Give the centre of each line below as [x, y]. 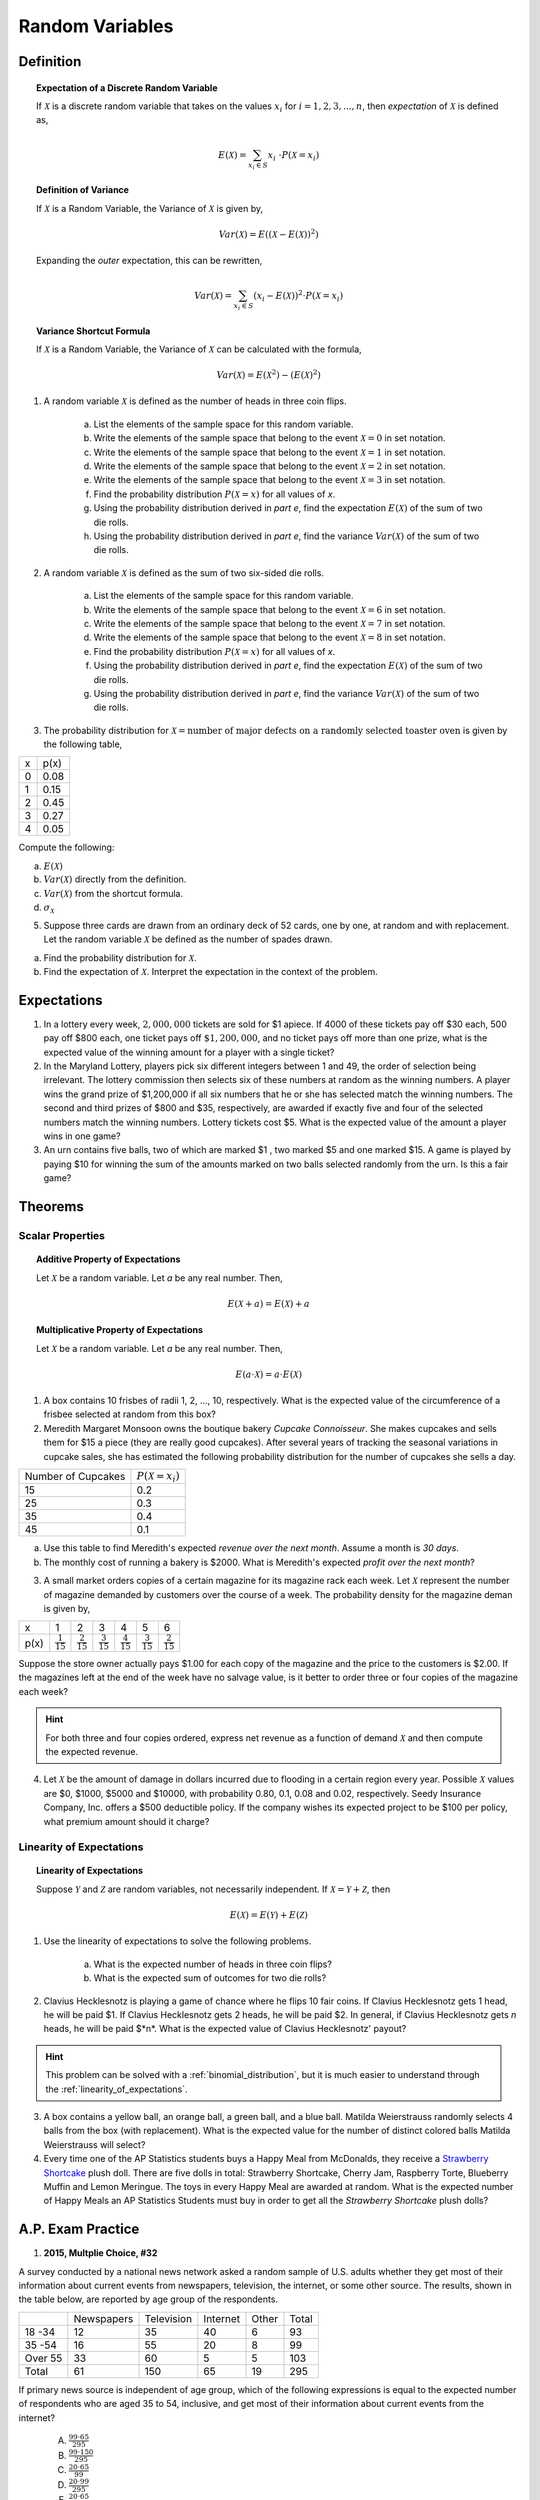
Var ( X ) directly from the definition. [115, 879]
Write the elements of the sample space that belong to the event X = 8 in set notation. [269, 637]
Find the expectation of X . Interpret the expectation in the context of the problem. [211, 971]
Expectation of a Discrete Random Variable [127, 87]
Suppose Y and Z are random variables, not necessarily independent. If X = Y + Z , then [213, 1889]
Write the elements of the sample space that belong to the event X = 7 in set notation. [269, 623]
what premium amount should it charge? [126, 1821]
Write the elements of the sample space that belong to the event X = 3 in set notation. [269, 480]
